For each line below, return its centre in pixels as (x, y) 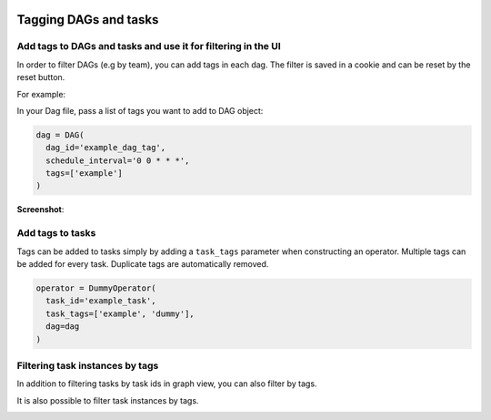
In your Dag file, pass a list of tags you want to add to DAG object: (140, 110)
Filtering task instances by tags (88, 365)
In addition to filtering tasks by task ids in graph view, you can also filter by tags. (167, 384)
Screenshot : (40, 210)
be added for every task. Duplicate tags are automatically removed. (143, 264)
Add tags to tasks (56, 233)
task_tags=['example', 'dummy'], (120, 313)
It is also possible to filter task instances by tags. (108, 400)
